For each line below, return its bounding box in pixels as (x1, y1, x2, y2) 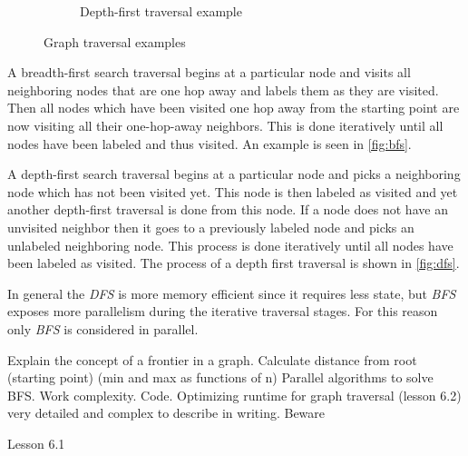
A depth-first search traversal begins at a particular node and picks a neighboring (7, 164, 461, 183)
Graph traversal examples (44, 32, 186, 51)
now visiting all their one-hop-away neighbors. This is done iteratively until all (7, 115, 444, 134)
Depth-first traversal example (80, 2, 242, 20)
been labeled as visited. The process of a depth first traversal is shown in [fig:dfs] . (7, 253, 460, 273)
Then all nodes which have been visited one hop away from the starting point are (7, 98, 460, 117)
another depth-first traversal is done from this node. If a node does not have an (7, 200, 448, 219)
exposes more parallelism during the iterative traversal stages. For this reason (7, 302, 438, 321)
